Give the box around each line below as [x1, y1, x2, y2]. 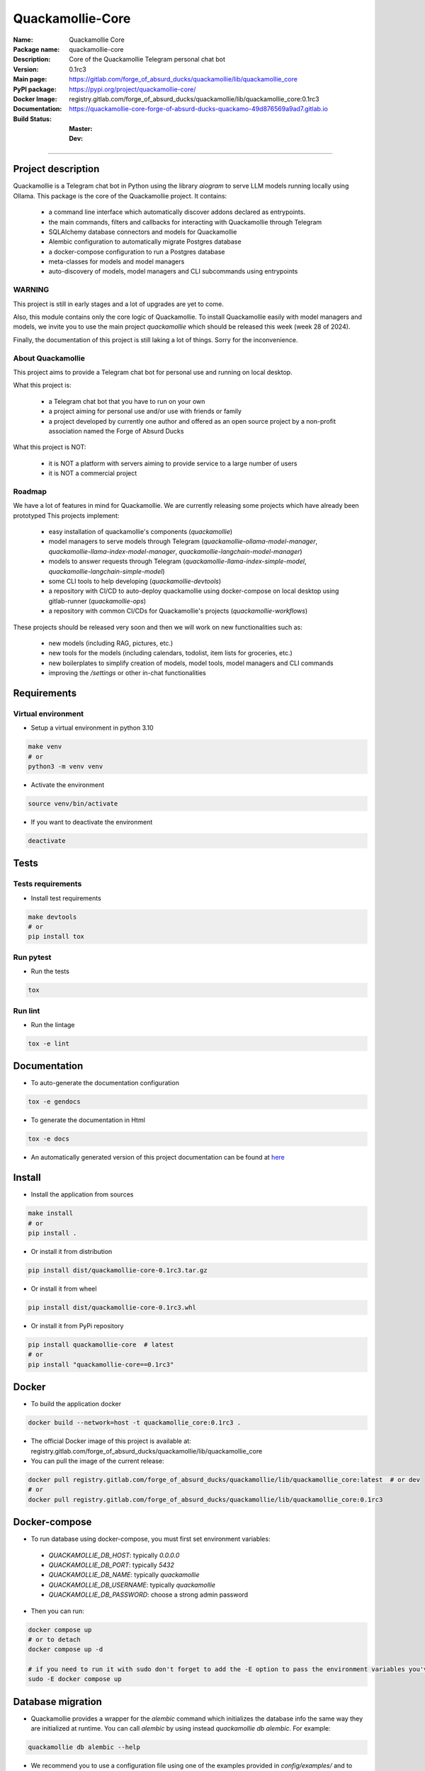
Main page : [13, 75, 47, 84]
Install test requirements [30, 893, 102, 903]
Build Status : [13, 114, 52, 123]
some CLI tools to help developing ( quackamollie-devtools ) [48, 577, 222, 585]
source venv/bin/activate [28, 799, 118, 808]
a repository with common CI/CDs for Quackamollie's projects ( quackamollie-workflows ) [48, 606, 308, 616]
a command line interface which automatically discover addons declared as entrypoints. [48, 208, 306, 216]
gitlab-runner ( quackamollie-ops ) [48, 596, 147, 605]
